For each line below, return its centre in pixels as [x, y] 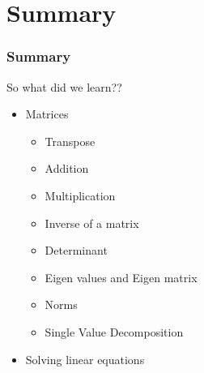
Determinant [76, 250]
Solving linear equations [85, 359]
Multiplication [80, 195]
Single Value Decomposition [114, 331]
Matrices [47, 114]
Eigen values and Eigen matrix [121, 277]
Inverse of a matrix [92, 223]
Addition [67, 168]
